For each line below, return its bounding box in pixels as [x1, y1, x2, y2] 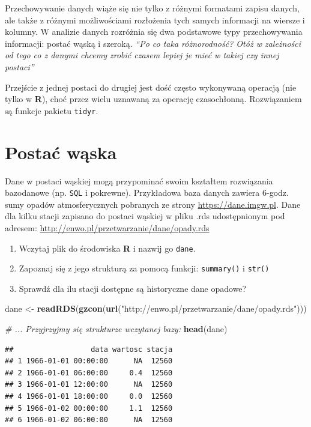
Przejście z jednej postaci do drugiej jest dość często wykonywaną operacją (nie [5, 80, 297, 93]
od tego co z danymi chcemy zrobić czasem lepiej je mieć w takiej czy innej [5, 49, 279, 61]
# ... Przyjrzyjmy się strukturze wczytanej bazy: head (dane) [5, 323, 228, 335]
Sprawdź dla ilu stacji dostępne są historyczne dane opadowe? [19, 282, 247, 294]
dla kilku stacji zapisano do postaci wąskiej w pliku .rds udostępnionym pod [5, 210, 285, 222]
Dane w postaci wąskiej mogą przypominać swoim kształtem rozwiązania [5, 174, 273, 187]
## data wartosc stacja [5, 345, 173, 354]
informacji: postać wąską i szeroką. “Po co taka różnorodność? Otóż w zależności [5, 37, 301, 49]
